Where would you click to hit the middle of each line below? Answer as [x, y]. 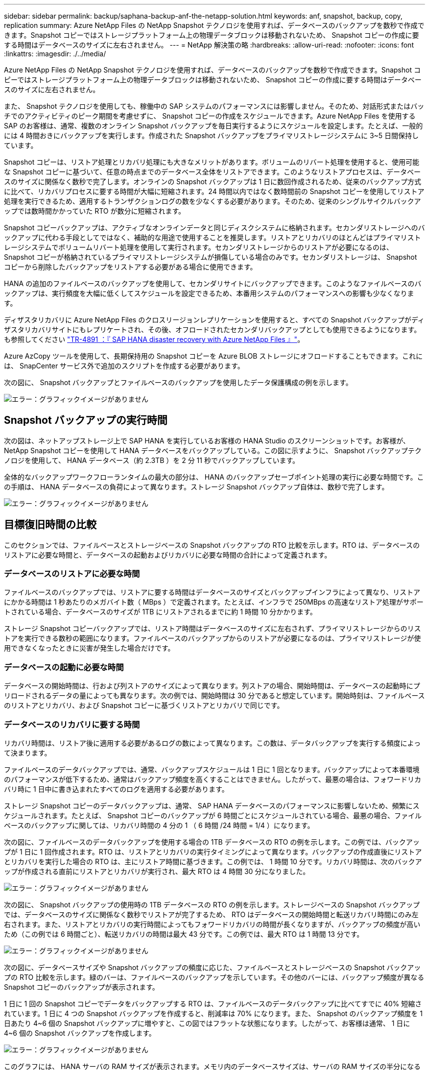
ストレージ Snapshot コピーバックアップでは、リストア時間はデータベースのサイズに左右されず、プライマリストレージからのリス [213, 629]
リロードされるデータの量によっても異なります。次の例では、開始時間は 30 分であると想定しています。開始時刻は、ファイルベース [214, 696]
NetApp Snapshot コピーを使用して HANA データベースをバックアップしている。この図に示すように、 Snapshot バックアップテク [213, 450]
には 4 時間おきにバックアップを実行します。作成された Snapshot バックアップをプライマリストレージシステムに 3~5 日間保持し [212, 135]
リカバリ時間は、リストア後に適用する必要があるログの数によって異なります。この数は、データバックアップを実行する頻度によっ [213, 743]
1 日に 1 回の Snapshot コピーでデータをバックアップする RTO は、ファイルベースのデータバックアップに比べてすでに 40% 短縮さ [213, 1003]
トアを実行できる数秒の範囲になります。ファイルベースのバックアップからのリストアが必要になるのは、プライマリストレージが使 [213, 638]
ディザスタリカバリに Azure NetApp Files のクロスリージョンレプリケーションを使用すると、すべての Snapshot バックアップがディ [214, 320]
